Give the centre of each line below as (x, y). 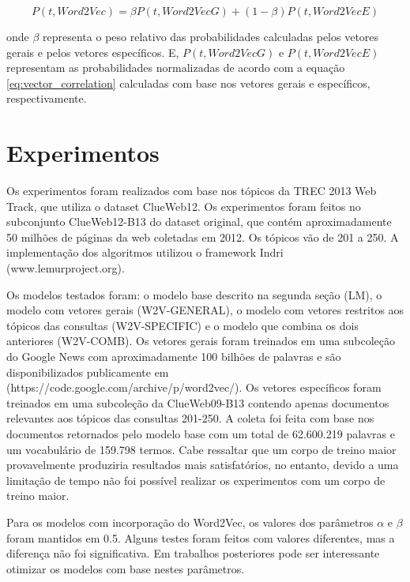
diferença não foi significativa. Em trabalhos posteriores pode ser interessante (193, 553)
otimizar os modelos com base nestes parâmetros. (126, 568)
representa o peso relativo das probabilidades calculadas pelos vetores (211, 36)
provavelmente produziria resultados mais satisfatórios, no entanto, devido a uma (203, 465)
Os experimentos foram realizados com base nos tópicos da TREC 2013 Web (192, 191)
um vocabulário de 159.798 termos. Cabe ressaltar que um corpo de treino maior (201, 449)
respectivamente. (47, 98)
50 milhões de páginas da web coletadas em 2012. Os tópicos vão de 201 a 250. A (203, 237)
